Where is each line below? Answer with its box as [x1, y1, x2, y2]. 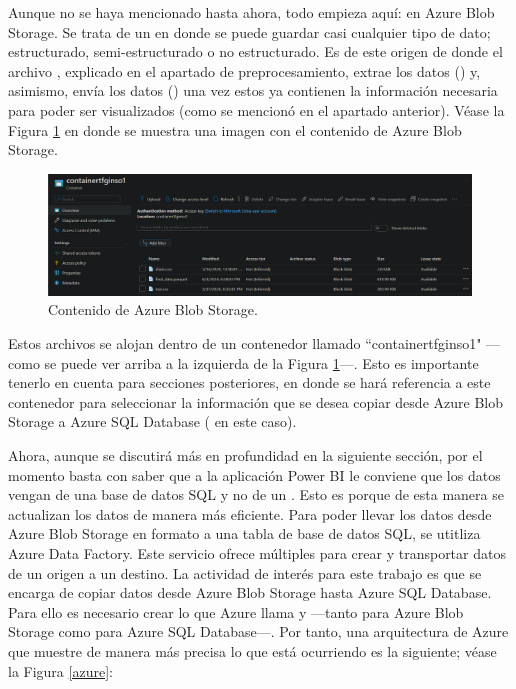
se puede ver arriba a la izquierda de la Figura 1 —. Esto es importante [44, 352, 479, 373]
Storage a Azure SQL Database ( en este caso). [8, 411, 297, 432]
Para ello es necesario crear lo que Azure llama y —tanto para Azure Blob [8, 601, 464, 622]
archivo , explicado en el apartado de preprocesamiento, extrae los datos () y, [8, 60, 481, 81]
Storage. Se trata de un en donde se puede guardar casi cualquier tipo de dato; [8, 21, 491, 42]
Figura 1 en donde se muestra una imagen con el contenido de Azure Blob [8, 119, 462, 140]
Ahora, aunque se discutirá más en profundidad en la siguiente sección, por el [8, 445, 483, 466]
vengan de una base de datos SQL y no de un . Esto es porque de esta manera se [8, 484, 504, 505]
